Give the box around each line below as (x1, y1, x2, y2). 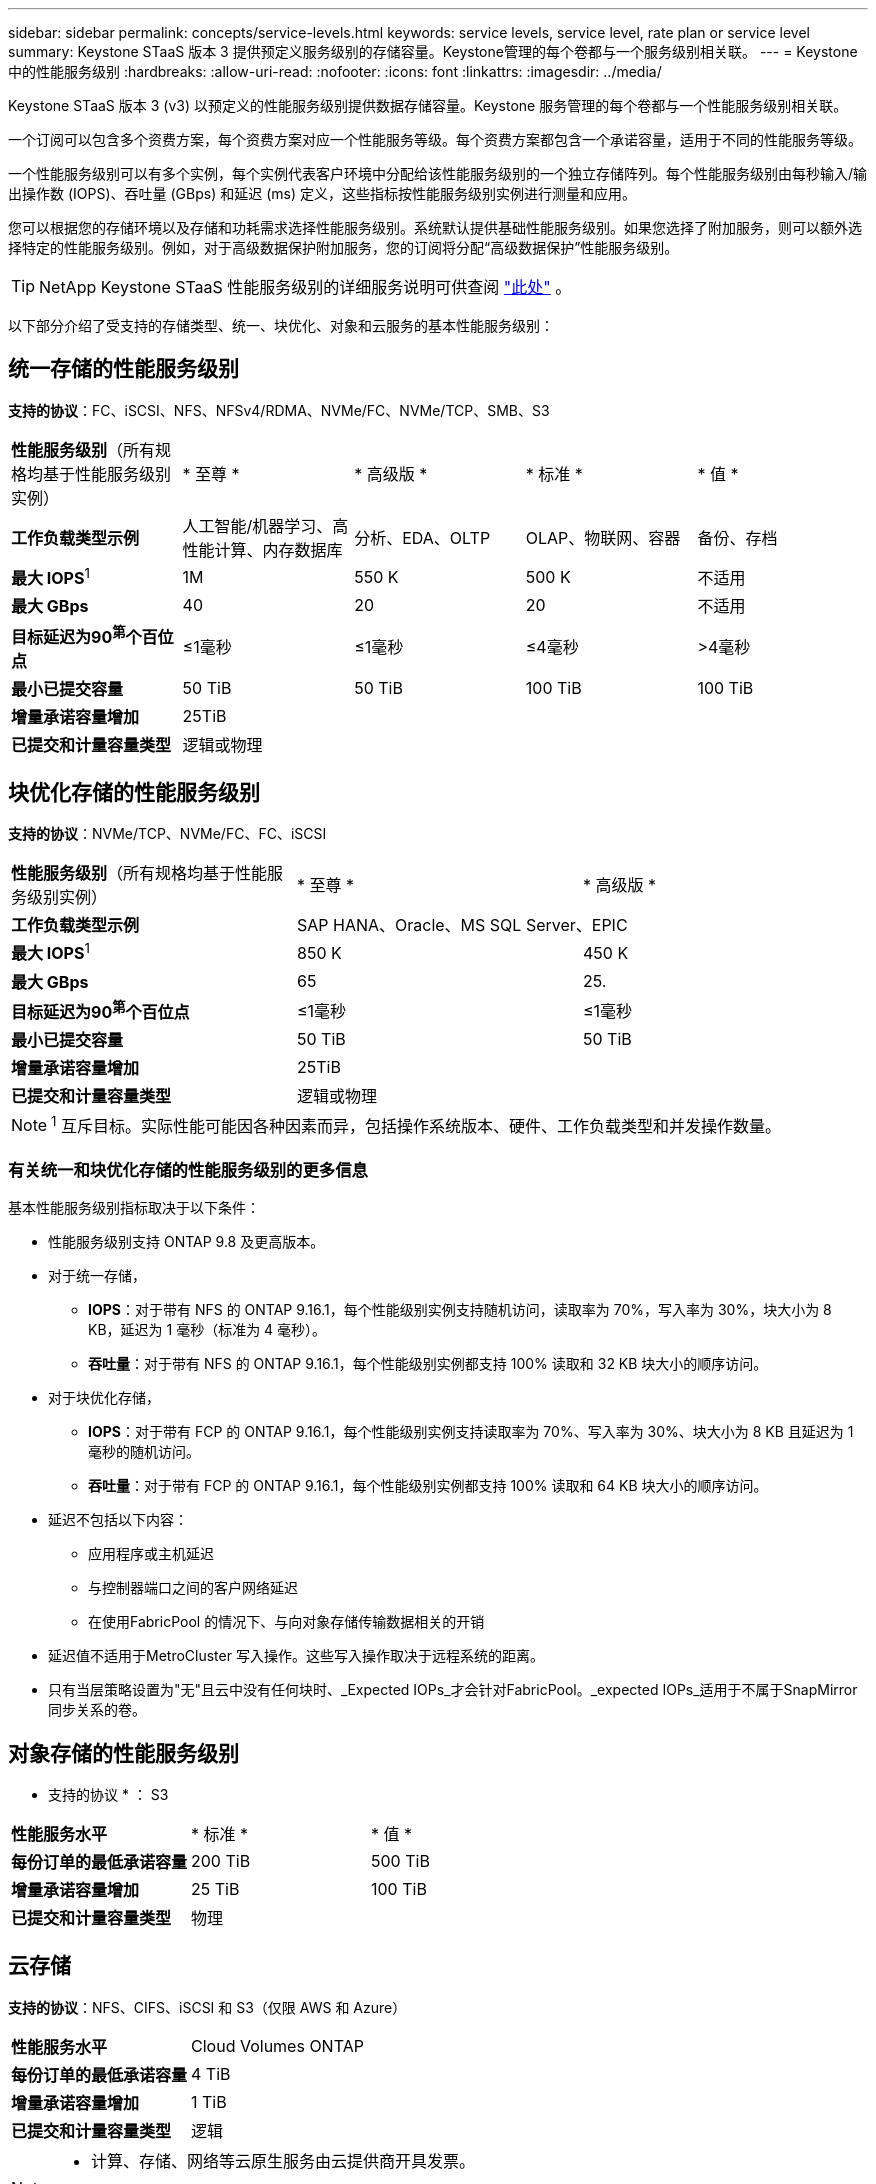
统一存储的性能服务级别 (8, 356, 239, 382)
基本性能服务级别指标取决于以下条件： (8, 1199, 260, 1217)
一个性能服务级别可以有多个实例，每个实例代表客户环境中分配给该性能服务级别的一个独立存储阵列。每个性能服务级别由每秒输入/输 (8, 165, 868, 182)
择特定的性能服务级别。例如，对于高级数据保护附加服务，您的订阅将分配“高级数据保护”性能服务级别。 (8, 239, 679, 256)
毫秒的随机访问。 (88, 1443, 200, 1461)
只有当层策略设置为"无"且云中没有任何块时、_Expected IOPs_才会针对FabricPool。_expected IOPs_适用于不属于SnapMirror (48, 1681, 858, 1699)
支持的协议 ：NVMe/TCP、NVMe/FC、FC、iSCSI (8, 825, 327, 843)
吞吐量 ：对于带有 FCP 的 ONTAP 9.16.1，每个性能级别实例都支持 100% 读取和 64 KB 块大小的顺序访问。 (88, 1477, 768, 1495)
